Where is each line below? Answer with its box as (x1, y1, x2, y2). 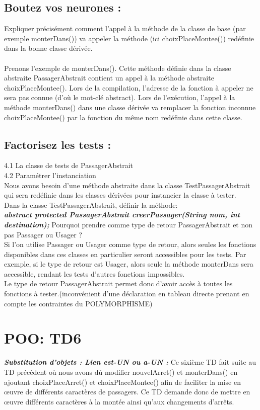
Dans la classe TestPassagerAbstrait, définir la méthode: (4, 199, 178, 210)
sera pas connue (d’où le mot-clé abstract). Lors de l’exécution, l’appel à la (4, 92, 235, 103)
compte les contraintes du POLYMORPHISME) (4, 298, 153, 308)
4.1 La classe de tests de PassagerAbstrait (4, 160, 134, 171)
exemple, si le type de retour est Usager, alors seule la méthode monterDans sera (4, 259, 253, 269)
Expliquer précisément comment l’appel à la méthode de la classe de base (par (4, 23, 246, 34)
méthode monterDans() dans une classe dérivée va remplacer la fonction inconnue (4, 102, 256, 112)
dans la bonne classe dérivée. (4, 43, 93, 53)
